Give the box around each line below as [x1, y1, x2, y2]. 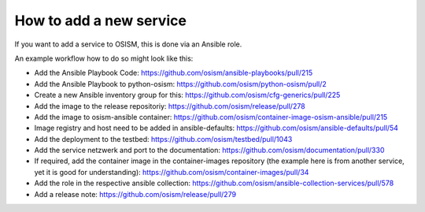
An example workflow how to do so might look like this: [14, 54, 194, 63]
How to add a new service [14, 12, 187, 29]
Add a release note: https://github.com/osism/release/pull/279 [34, 189, 236, 199]
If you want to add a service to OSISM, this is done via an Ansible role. [14, 39, 242, 49]
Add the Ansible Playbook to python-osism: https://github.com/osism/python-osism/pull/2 [34, 79, 327, 88]
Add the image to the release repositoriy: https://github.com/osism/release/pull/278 [34, 101, 306, 110]
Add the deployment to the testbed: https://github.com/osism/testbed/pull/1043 [34, 134, 293, 143]
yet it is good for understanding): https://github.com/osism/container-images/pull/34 [34, 167, 309, 177]
